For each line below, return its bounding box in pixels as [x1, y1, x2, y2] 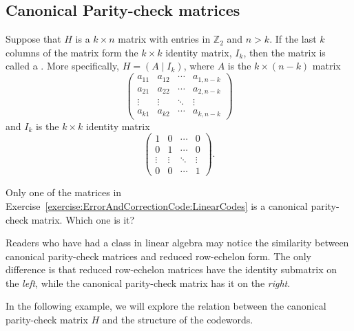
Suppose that [6, 32, 61, 46]
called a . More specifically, [6, 58, 120, 73]
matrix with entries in [118, 32, 211, 46]
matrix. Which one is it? [31, 212, 135, 226]
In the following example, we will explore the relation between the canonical [6, 299, 326, 313]
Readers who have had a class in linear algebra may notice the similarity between [6, 235, 349, 250]
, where [183, 58, 215, 73]
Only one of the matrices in [6, 185, 122, 200]
